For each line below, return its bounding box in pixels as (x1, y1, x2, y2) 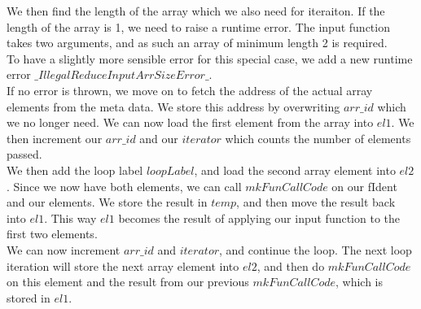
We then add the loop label (7, 161, 143, 178)
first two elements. (7, 225, 98, 242)
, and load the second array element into (194, 161, 396, 178)
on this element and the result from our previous (7, 273, 249, 290)
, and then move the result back (236, 194, 396, 211)
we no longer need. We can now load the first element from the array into (7, 114, 374, 131)
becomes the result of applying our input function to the (118, 209, 401, 226)
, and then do (257, 257, 325, 274)
